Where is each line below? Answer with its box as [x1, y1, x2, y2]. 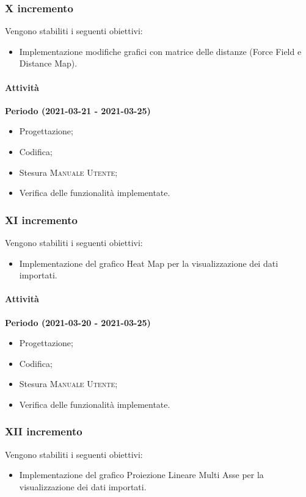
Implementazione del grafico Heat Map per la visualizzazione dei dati [19, 256, 279, 269]
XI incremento [5, 212, 78, 227]
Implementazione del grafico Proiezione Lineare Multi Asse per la [19, 468, 264, 481]
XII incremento [5, 424, 82, 439]
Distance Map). [19, 57, 78, 70]
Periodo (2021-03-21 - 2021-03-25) [5, 104, 151, 117]
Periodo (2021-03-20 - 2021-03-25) [5, 316, 151, 328]
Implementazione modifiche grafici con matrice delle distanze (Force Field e [19, 45, 302, 57]
